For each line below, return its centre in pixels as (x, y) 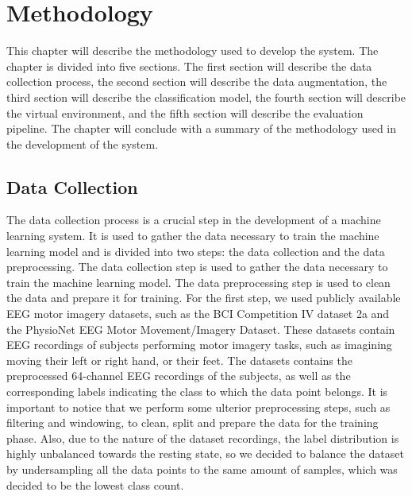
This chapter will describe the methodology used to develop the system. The (193, 50)
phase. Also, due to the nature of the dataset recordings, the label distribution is (203, 438)
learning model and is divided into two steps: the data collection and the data (196, 251)
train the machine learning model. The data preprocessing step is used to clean (198, 282)
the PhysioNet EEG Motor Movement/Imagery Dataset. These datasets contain (201, 329)
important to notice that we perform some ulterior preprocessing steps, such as (198, 407)
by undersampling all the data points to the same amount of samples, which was (202, 469)
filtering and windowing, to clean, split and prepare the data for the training (193, 422)
